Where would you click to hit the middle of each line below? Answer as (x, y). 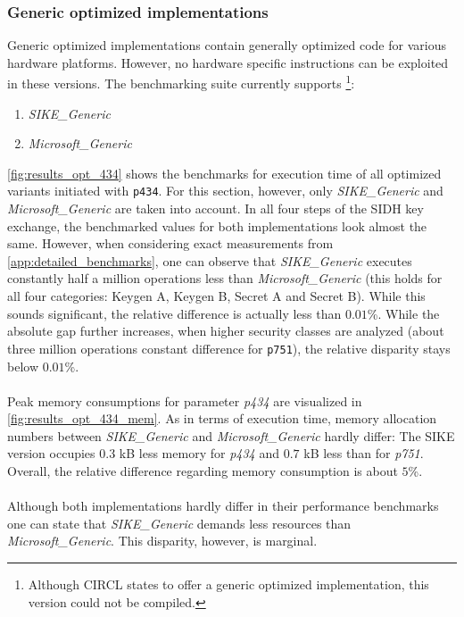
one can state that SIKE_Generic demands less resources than (179, 523)
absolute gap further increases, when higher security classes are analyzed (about (226, 331)
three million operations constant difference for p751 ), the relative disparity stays (229, 348)
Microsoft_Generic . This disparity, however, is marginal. (162, 541)
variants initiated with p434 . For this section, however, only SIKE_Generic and (225, 191)
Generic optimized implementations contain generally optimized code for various (227, 45)
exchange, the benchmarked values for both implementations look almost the (217, 225)
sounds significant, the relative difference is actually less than (174, 313)
